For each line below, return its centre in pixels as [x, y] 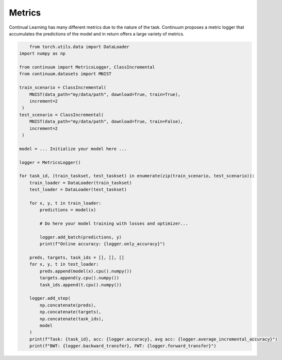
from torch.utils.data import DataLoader [79, 47]
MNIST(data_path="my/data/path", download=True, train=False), [106, 122]
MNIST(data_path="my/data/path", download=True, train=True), [105, 94]
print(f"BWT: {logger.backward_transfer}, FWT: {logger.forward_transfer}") [123, 346]
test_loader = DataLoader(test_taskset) [78, 190]
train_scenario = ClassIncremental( [63, 88]
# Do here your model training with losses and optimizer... [114, 224]
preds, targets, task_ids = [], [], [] [77, 258]
